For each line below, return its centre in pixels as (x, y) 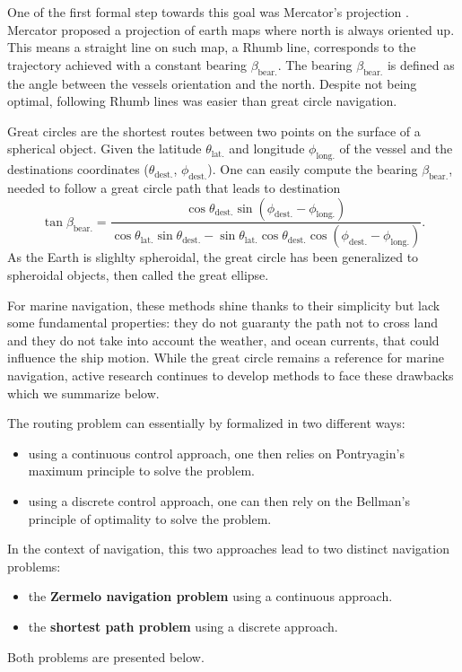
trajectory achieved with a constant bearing (127, 64)
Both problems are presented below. (106, 656)
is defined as (421, 64)
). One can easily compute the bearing (313, 169)
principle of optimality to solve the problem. (150, 518)
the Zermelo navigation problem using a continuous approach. (210, 596)
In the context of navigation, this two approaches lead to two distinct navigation (228, 549)
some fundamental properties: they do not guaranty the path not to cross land (222, 323)
